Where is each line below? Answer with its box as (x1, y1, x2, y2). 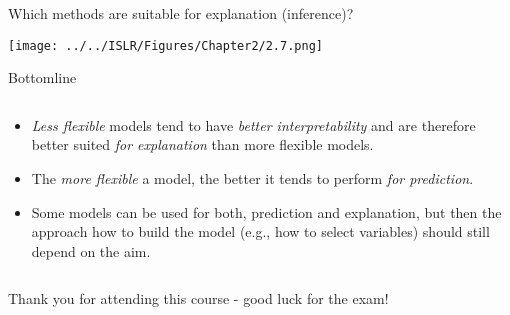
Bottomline (8, 67, 77, 88)
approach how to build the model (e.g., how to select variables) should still (31, 221, 490, 242)
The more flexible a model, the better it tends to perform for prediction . (31, 168, 474, 189)
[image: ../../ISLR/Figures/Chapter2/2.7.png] (8, 38, 323, 53)
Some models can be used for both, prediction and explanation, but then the (31, 201, 502, 222)
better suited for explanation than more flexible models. (31, 134, 374, 155)
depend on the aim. (31, 240, 151, 261)
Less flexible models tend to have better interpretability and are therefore (31, 114, 476, 135)
